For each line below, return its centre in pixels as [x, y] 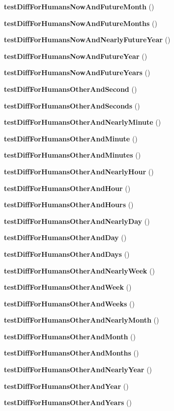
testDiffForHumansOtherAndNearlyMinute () [83, 122]
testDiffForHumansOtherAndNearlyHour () [79, 171]
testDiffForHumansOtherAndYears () [68, 402]
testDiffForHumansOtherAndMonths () [72, 353]
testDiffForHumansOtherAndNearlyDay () [77, 221]
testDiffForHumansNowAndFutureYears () [77, 72]
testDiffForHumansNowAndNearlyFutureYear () [87, 40]
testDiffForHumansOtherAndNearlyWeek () [79, 270]
